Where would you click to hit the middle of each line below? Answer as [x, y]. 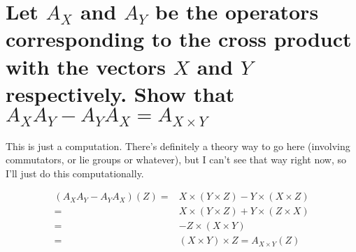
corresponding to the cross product [179, 39]
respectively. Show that [120, 93]
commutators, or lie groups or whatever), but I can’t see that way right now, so [176, 160]
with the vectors [86, 66]
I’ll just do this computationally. [75, 173]
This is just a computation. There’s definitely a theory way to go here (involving [178, 146]
